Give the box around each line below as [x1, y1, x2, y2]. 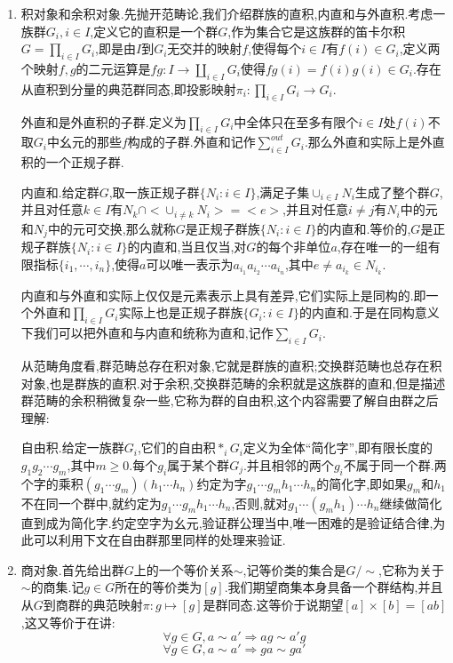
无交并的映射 [167, 39, 242, 58]
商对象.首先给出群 [20, 560, 124, 579]
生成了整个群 [354, 182, 430, 201]
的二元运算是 [75, 59, 151, 77]
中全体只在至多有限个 [234, 112, 359, 131]
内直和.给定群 [20, 182, 99, 201]
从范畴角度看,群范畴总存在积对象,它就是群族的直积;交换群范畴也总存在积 [20, 355, 442, 374]
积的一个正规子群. [20, 153, 124, 172]
